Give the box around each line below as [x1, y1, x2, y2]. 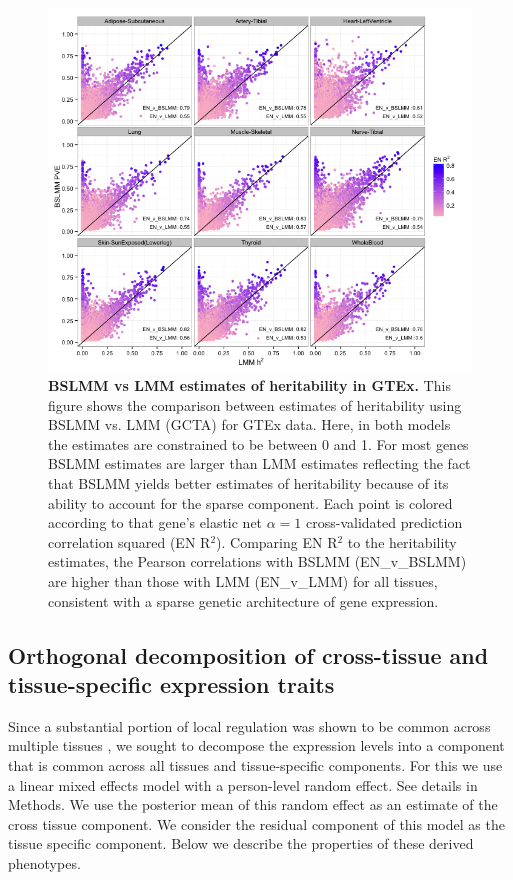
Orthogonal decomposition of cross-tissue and [8, 639, 489, 670]
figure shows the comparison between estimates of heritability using [48, 394, 462, 415]
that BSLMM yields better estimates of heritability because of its [48, 472, 449, 493]
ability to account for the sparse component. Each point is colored [48, 492, 453, 513]
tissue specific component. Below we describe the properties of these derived [8, 833, 474, 854]
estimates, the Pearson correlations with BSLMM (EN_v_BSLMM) [48, 551, 467, 572]
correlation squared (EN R [48, 531, 211, 552]
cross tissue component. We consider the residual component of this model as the [8, 813, 505, 834]
